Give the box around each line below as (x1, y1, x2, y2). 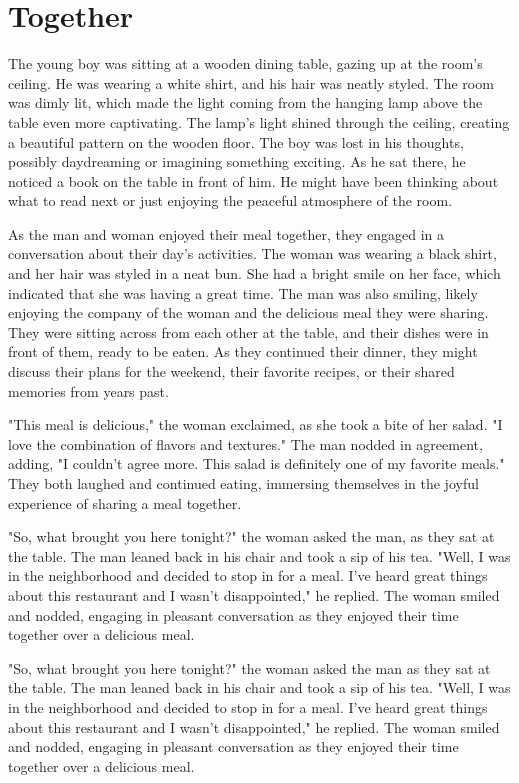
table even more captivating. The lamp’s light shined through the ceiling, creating (8, 111, 510, 132)
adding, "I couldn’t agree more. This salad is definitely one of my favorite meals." (8, 453, 505, 474)
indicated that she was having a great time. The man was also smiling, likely (8, 282, 478, 303)
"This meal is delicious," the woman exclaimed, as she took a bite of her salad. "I (8, 414, 503, 435)
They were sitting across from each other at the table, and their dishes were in (8, 321, 489, 342)
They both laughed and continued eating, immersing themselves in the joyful (8, 473, 479, 493)
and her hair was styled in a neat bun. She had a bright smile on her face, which (8, 263, 501, 284)
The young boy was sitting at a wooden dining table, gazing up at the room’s (8, 53, 483, 74)
